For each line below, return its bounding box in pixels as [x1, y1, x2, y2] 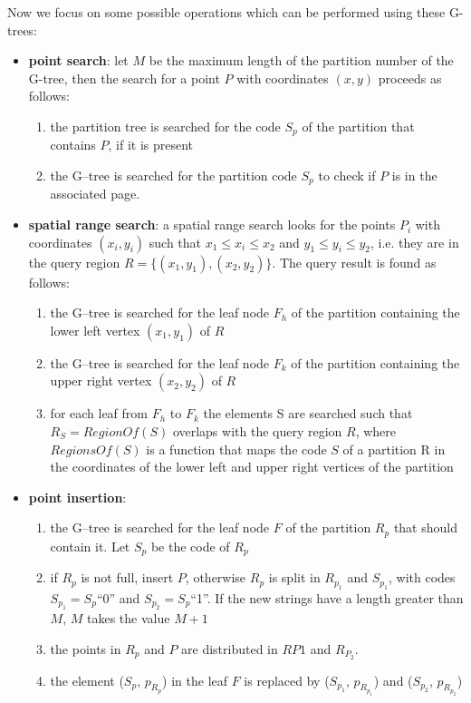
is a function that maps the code [146, 439, 327, 458]
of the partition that [302, 116, 415, 135]
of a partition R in [342, 439, 446, 458]
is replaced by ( [244, 670, 330, 689]
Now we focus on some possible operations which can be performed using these [7, 3, 446, 21]
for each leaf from [50, 404, 149, 423]
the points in [50, 639, 121, 658]
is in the [391, 166, 437, 185]
